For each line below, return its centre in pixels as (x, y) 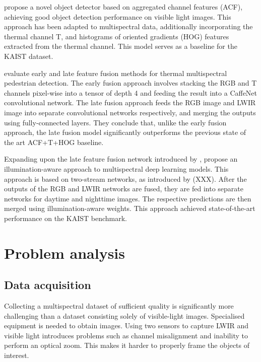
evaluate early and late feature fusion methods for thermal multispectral (116, 73)
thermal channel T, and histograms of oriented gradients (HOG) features (117, 36)
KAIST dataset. (29, 56)
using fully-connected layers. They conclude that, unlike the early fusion (115, 122)
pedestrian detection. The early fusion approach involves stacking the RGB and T (130, 83)
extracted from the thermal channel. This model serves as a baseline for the (121, 46)
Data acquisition (48, 285)
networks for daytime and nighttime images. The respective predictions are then (128, 198)
